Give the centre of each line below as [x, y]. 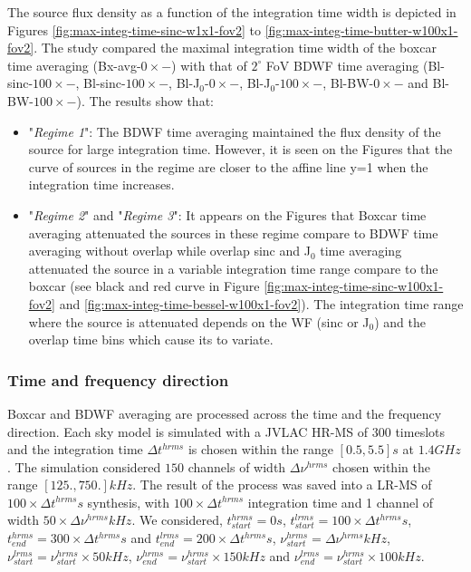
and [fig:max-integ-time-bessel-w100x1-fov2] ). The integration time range [261, 303]
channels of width [237, 466]
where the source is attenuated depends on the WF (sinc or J [199, 321]
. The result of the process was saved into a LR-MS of [282, 485]
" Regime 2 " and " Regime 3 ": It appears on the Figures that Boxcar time [227, 214]
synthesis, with [129, 502]
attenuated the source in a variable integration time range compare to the [233, 268]
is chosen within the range [260, 449]
